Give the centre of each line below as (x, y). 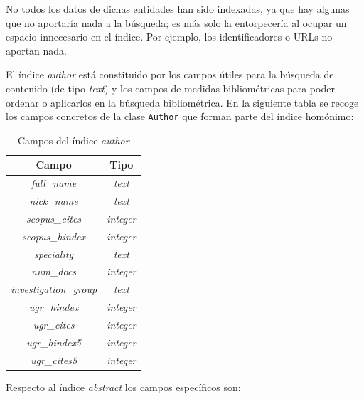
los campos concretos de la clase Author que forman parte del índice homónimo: (180, 116)
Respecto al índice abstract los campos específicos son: (123, 387)
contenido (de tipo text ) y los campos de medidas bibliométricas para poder (170, 88)
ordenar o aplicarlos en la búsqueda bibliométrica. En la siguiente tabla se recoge (182, 102)
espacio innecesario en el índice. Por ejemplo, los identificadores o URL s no (169, 37)
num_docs (54, 271)
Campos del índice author (73, 140)
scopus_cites (54, 218)
